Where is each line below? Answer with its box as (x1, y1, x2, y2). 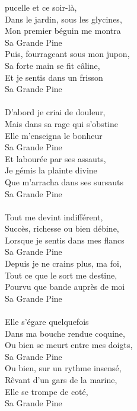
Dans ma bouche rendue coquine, (5, 327, 125, 339)
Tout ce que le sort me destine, (5, 268, 117, 281)
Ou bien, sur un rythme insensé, (5, 362, 122, 374)
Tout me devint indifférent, (5, 210, 103, 223)
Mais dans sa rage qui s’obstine (5, 117, 118, 129)
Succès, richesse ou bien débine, (5, 222, 119, 235)
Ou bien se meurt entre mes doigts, (5, 339, 133, 351)
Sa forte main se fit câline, (5, 59, 100, 71)
